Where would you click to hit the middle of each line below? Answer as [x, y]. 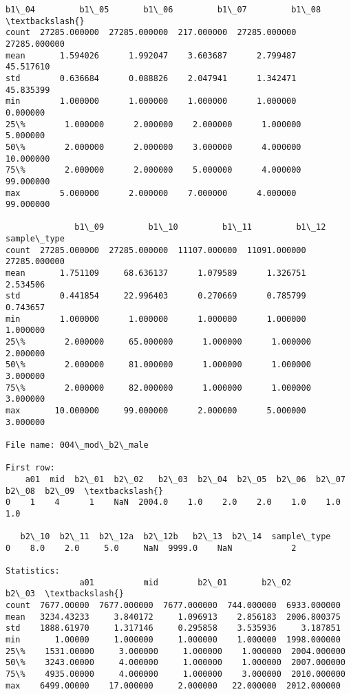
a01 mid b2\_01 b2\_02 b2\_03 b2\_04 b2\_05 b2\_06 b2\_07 [185, 479]
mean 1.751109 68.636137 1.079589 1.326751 [156, 273]
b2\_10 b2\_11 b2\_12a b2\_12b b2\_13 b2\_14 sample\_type [175, 537]
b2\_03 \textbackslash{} [65, 594]
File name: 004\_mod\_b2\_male [77, 445]
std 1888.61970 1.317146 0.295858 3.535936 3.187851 [173, 628]
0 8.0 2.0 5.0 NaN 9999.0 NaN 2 [151, 548]
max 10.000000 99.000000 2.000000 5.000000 [156, 410]
